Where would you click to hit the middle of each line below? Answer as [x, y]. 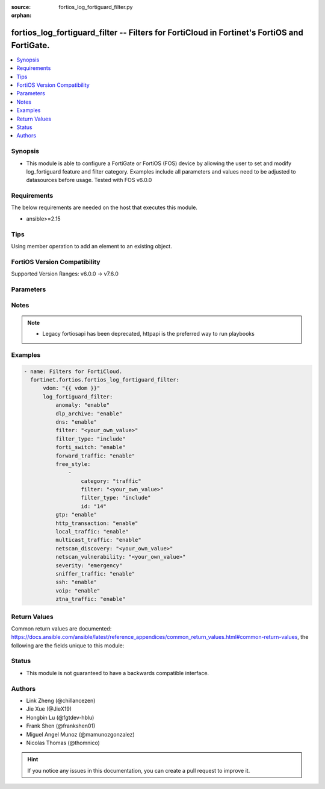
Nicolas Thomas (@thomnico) [63, 743]
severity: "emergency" [89, 565]
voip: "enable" [78, 590]
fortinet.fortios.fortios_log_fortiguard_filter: [105, 379]
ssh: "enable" [76, 582]
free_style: [73, 464]
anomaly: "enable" [82, 405]
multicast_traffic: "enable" [98, 540]
